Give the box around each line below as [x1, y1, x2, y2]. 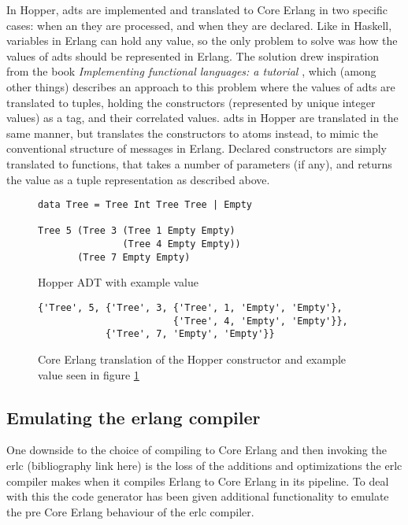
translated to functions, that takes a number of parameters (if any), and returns [6, 155, 392, 172]
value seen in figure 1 [38, 366, 139, 383]
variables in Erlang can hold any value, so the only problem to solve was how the [6, 32, 398, 49]
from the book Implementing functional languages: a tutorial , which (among [6, 63, 376, 79]
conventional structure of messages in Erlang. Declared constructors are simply [6, 140, 388, 157]
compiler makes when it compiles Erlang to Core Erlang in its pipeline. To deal [6, 472, 389, 489]
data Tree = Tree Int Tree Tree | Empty [38, 199, 253, 211]
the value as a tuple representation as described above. [6, 171, 270, 187]
